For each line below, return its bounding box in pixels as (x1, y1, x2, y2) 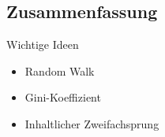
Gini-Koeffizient (24, 89, 101, 106)
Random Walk (24, 62, 95, 79)
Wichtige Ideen (6, 36, 79, 53)
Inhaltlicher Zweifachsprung (24, 115, 159, 131)
